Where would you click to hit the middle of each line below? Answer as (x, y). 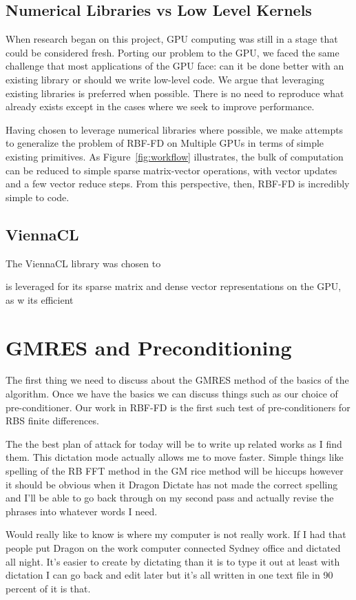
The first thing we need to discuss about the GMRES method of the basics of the (177, 380)
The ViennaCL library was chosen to (83, 263)
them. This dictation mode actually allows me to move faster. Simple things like (175, 457)
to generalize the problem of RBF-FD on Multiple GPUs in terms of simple (165, 143)
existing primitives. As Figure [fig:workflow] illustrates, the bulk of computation (175, 156)
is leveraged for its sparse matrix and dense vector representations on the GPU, (174, 286)
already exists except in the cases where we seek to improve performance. (160, 106)
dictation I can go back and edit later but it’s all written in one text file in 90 (169, 575)
